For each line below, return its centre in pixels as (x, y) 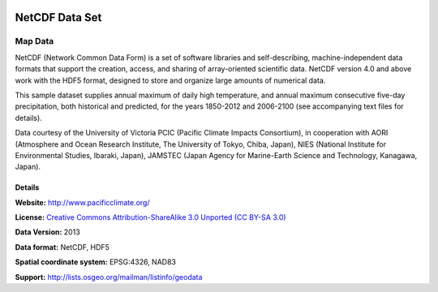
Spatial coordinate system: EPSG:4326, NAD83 (95, 262)
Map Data (34, 41)
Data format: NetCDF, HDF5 (62, 247)
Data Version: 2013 (47, 232)
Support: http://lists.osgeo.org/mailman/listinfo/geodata (109, 277)
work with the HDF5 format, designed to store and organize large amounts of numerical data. (170, 80)
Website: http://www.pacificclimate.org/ (82, 202)
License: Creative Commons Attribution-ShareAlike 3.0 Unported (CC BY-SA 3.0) (151, 217)
